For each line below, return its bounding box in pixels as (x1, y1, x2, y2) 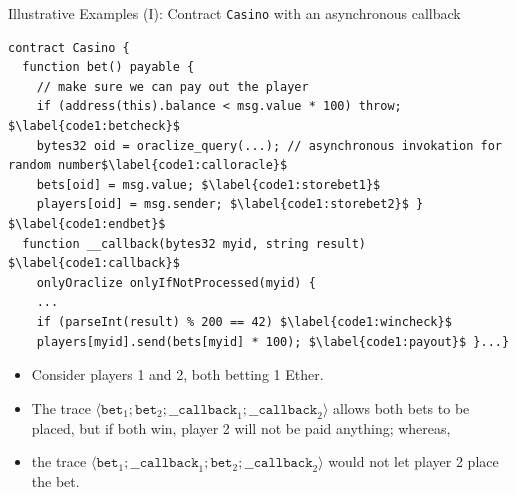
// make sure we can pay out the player (36, 79, 309, 94)
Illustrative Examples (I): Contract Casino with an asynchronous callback (8, 3, 461, 23)
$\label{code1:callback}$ (8, 256, 180, 271)
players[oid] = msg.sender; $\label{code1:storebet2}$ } (36, 197, 424, 212)
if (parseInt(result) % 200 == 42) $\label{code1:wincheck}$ (36, 314, 452, 329)
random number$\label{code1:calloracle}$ (8, 158, 288, 173)
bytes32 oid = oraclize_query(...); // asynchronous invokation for (36, 138, 502, 153)
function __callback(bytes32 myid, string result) (22, 236, 366, 251)
